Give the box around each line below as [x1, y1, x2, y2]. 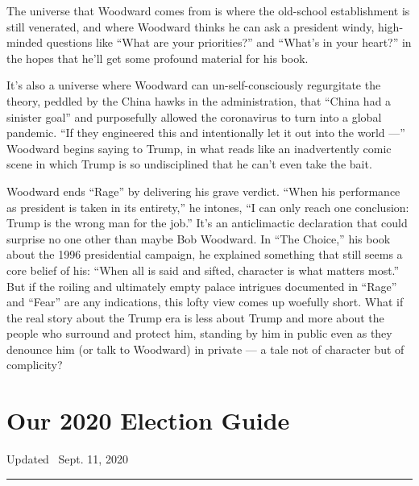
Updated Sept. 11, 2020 [6, 451, 128, 467]
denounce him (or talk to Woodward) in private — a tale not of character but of [6, 340, 404, 357]
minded [6, 34, 44, 51]
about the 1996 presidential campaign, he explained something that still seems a [6, 246, 403, 263]
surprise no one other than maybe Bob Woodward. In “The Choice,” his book [6, 230, 391, 247]
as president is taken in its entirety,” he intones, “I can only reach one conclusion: [6, 198, 409, 215]
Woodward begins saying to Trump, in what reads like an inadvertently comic [6, 139, 392, 156]
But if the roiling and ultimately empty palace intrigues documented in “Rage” [6, 277, 397, 294]
